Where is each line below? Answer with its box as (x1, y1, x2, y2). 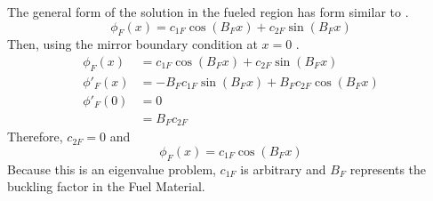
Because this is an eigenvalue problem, (7, 159, 216, 178)
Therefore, (7, 127, 63, 146)
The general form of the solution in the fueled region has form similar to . (7, 3, 409, 20)
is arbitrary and (240, 159, 326, 178)
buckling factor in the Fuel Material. (7, 177, 205, 196)
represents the (349, 159, 427, 178)
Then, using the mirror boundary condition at (7, 35, 258, 53)
